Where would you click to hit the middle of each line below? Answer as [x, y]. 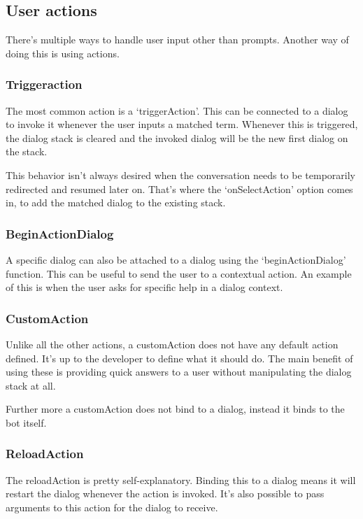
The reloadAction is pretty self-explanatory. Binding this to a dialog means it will [181, 479]
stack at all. [31, 385]
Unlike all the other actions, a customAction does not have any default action [172, 344]
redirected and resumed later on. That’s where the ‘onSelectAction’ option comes [179, 189]
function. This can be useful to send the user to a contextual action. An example [179, 273]
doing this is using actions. [63, 53]
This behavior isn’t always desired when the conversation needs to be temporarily [180, 175]
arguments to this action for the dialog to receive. [112, 507]
